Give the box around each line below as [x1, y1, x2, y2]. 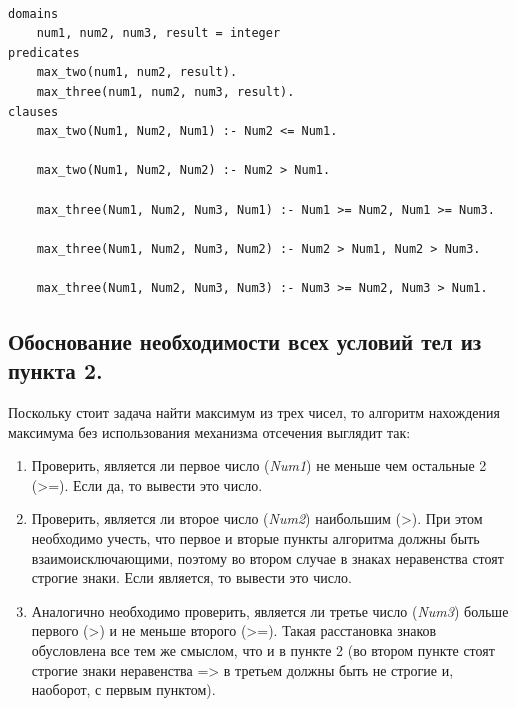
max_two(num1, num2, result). [36, 65, 238, 80]
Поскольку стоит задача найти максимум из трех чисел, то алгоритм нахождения [8, 402, 500, 423]
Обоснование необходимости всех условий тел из [8, 325, 482, 356]
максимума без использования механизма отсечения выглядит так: [8, 421, 411, 442]
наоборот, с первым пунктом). [31, 679, 216, 700]
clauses [8, 104, 59, 119]
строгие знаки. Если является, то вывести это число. [31, 567, 352, 588]
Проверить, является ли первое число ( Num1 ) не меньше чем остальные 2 [31, 455, 487, 476]
